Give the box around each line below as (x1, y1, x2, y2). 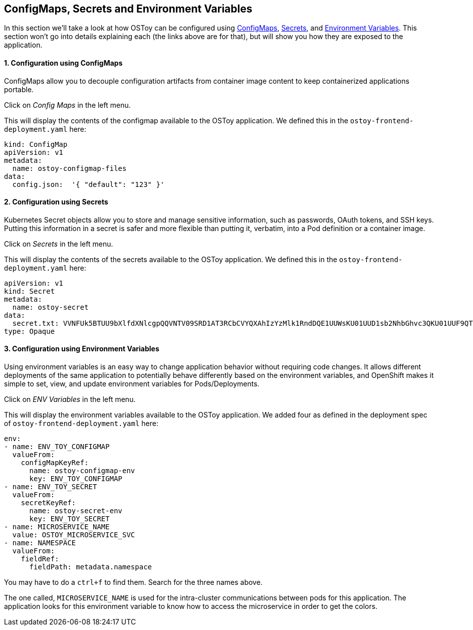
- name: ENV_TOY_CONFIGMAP (4, 443, 110, 451)
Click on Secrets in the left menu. (4, 239, 113, 248)
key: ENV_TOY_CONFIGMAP (29, 475, 123, 483)
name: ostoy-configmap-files (12, 164, 127, 172)
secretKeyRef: (21, 499, 76, 507)
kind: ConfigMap (4, 140, 68, 148)
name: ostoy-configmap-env (29, 467, 135, 475)
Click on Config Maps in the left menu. (4, 100, 131, 109)
